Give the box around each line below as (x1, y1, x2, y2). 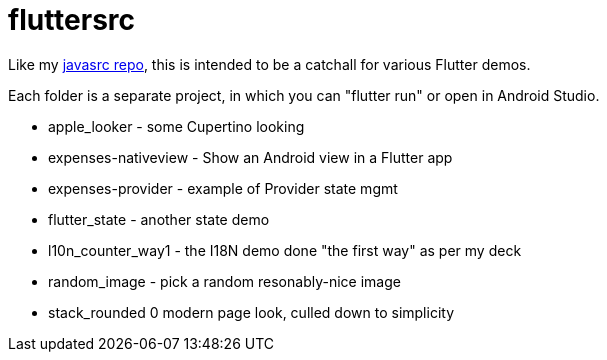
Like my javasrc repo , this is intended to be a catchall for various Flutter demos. (8, 55, 531, 73)
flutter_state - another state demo (48, 210, 270, 228)
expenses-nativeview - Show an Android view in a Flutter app (48, 148, 453, 166)
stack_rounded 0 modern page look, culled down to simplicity (48, 303, 455, 321)
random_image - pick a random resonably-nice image (48, 272, 401, 290)
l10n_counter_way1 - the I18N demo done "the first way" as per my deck (48, 241, 522, 259)
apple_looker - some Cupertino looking (48, 117, 305, 135)
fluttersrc (8, 3, 136, 37)
